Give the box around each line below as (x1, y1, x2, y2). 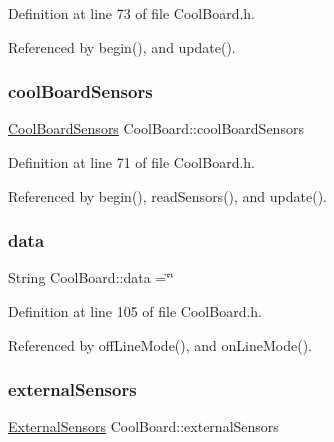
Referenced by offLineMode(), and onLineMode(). (8, 334, 312, 355)
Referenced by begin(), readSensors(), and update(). (8, 185, 328, 206)
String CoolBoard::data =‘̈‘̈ (8, 267, 174, 288)
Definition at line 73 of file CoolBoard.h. (8, 3, 256, 23)
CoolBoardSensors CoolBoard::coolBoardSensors (8, 118, 304, 139)
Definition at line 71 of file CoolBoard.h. (8, 152, 256, 172)
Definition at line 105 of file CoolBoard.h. (8, 301, 263, 321)
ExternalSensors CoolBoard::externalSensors (8, 416, 279, 437)
